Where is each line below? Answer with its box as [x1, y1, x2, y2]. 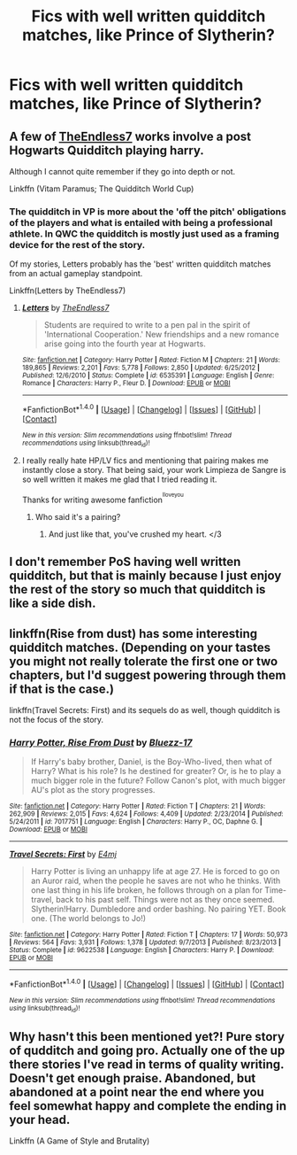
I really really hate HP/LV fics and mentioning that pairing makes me [21, 455, 270, 466]
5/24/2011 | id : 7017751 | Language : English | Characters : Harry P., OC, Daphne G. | [9, 818, 263, 826]
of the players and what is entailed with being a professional [9, 216, 273, 229]
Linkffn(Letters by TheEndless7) [9, 285, 126, 296]
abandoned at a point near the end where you [9, 1084, 265, 1099]
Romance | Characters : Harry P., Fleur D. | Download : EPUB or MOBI [21, 379, 232, 388]
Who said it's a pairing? [34, 511, 121, 522]
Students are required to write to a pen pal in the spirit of [43, 320, 251, 330]
